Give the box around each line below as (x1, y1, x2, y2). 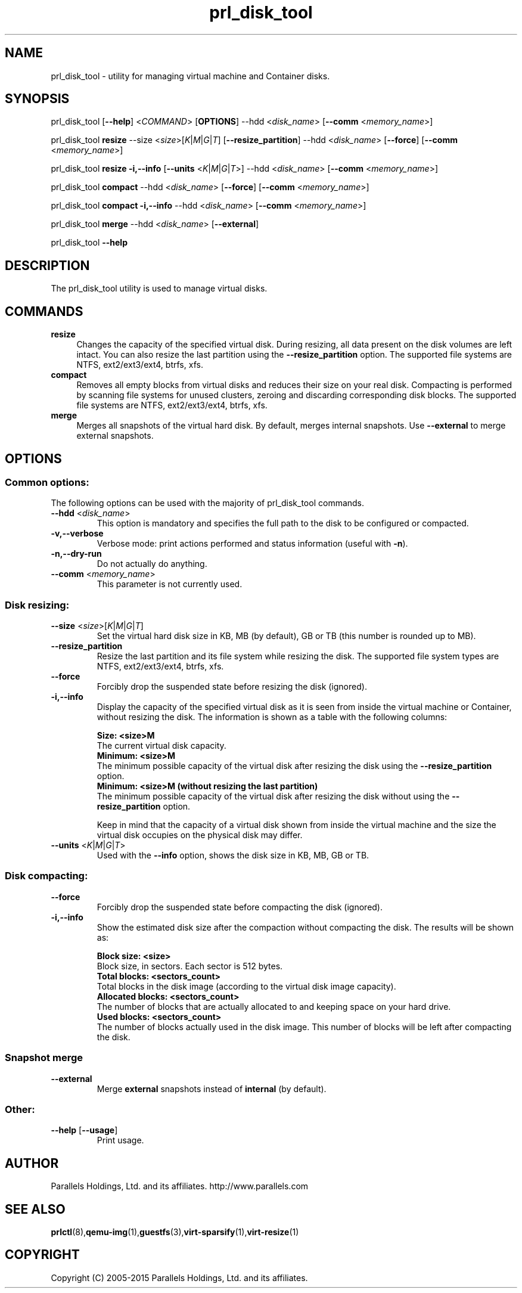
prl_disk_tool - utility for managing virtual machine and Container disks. (51, 70, 330, 81)
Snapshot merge (5, 1052, 83, 1064)
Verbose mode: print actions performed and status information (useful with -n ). (97, 538, 408, 549)
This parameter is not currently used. (97, 579, 243, 590)
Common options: (5, 476, 89, 488)
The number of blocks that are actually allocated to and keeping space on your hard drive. (97, 1001, 451, 1012)
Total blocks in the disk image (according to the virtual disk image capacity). (97, 981, 396, 991)
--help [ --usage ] (51, 1125, 118, 1136)
